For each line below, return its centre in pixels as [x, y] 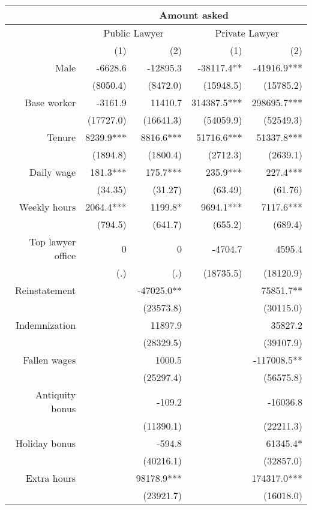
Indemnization [46, 325]
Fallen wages [49, 360]
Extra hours [51, 478]
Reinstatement [46, 290]
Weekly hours [47, 207]
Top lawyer [52, 241]
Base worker [50, 102]
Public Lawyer [133, 33]
